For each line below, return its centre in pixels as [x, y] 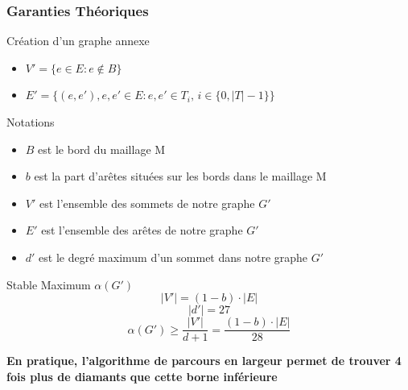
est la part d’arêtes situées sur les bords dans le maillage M [180, 176]
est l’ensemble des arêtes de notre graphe [142, 230]
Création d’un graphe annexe [78, 41]
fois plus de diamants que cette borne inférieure [142, 376]
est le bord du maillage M [102, 149]
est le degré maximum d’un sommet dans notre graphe [173, 257]
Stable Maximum [49, 284]
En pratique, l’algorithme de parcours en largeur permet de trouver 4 [204, 361]
